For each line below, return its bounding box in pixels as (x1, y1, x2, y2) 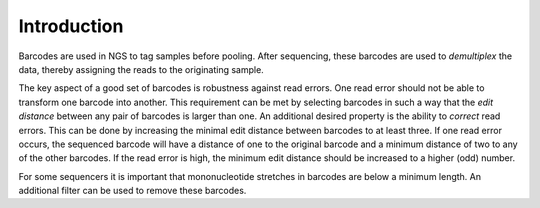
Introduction (18, 15, 124, 37)
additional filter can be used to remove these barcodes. (18, 185, 247, 197)
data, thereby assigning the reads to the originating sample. (18, 63, 264, 75)
